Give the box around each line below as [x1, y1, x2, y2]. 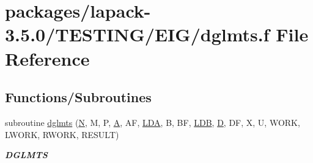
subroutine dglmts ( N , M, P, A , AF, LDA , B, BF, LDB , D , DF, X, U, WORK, [5, 116, 300, 128]
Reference [5, 46, 90, 71]
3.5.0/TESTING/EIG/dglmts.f [5, 22, 270, 47]
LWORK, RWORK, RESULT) [5, 128, 119, 140]
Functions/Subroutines [5, 88, 152, 106]
